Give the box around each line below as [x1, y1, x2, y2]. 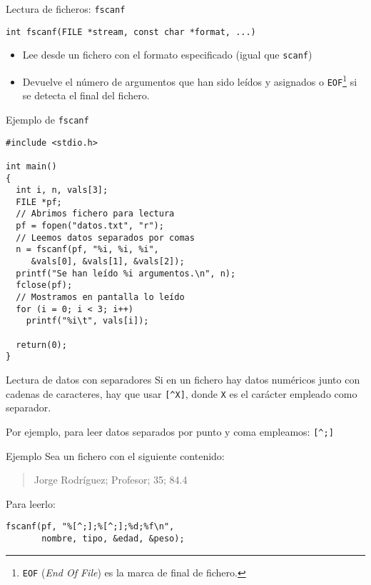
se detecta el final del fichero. [22, 88, 150, 103]
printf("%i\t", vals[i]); [26, 316, 149, 326]
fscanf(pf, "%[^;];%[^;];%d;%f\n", [6, 521, 175, 532]
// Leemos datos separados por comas [16, 232, 195, 243]
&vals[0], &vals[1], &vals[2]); [31, 256, 185, 267]
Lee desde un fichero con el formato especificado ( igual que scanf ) [22, 47, 312, 62]
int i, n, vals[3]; [16, 185, 108, 196]
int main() [6, 161, 57, 171]
